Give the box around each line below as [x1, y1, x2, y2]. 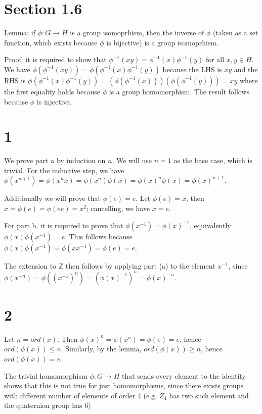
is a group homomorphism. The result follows [109, 86, 250, 96]
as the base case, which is [173, 155, 252, 166]
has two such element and [169, 390, 249, 400]
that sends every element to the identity [121, 370, 246, 381]
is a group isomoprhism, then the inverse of [70, 27, 204, 38]
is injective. [36, 96, 72, 107]
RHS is [4, 75, 26, 85]
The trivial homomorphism [4, 370, 88, 381]
